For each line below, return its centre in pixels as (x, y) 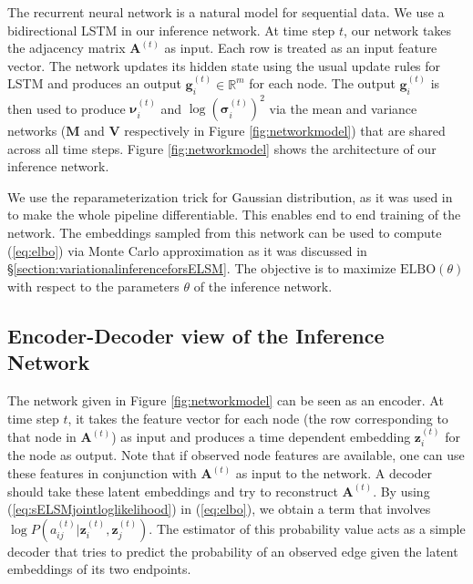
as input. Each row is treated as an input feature (301, 48)
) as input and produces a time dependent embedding (261, 437)
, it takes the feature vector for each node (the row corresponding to (258, 418)
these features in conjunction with (102, 473)
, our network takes (398, 30)
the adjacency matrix (67, 48)
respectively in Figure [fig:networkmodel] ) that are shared (285, 131)
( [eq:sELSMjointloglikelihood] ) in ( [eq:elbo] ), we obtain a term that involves (219, 509)
